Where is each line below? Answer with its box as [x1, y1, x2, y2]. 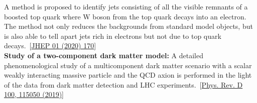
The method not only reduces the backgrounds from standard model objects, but [4, 21, 253, 31]
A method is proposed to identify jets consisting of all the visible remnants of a [4, 1, 248, 11]
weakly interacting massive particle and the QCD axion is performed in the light [4, 70, 252, 80]
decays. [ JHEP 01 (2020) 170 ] [4, 40, 96, 51]
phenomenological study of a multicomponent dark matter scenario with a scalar [4, 60, 252, 70]
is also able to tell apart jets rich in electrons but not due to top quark [4, 30, 221, 41]
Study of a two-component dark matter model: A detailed [4, 50, 204, 60]
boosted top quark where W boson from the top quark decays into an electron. [4, 11, 246, 21]
